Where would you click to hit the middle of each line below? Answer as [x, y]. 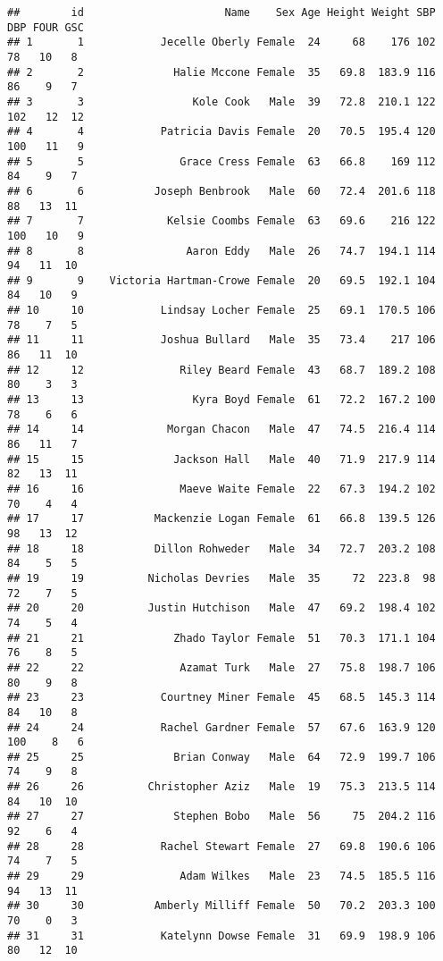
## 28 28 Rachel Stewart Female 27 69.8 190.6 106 [221, 846]
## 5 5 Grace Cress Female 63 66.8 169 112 [221, 161]
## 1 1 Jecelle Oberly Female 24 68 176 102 [221, 42]
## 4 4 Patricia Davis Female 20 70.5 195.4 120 [221, 132]
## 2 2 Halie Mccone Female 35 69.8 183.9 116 [221, 72]
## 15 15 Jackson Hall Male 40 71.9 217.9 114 [221, 459]
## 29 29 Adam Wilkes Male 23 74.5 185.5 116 [221, 877]
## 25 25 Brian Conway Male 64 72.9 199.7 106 [221, 757]
